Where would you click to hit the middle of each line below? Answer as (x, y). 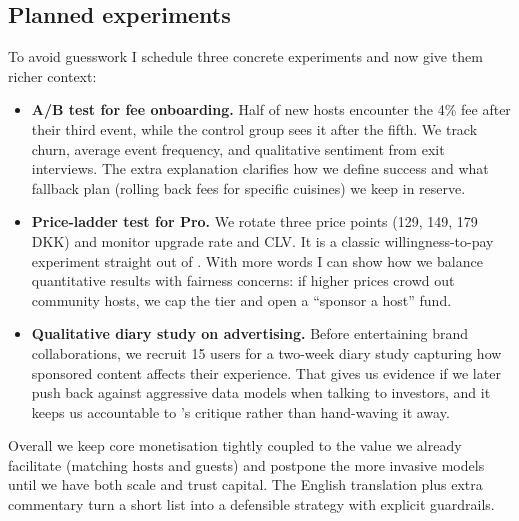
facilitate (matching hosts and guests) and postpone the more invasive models (246, 464)
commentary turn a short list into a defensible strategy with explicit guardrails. (251, 504)
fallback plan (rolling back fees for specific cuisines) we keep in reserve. (248, 187)
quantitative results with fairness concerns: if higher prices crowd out (243, 280)
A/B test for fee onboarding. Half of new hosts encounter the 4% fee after (271, 109)
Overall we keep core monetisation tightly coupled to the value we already (235, 445)
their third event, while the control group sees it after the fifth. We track (254, 128)
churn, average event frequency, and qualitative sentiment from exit (238, 148)
